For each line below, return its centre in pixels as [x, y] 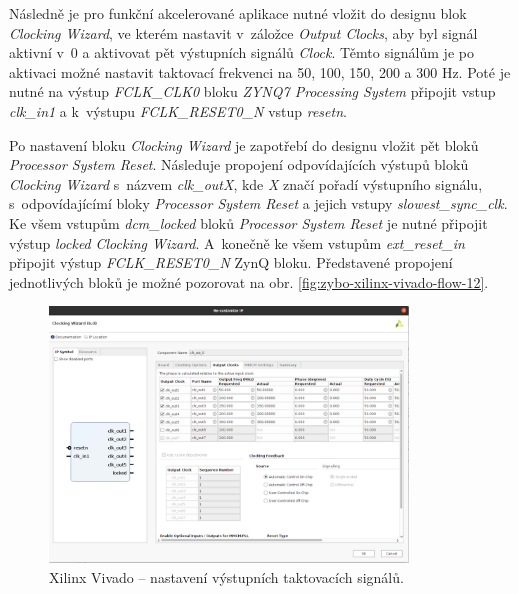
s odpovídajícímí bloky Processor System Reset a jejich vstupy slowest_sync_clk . [258, 203]
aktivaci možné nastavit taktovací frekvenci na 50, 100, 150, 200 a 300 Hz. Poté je [260, 71]
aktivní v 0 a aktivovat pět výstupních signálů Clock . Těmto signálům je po [241, 52]
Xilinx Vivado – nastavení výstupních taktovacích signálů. [226, 576]
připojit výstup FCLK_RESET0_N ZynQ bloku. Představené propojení [231, 262]
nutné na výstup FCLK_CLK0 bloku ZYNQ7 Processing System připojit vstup [252, 91]
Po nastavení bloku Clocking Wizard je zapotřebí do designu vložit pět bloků [244, 144]
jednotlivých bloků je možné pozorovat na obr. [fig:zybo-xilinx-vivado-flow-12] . [249, 281]
